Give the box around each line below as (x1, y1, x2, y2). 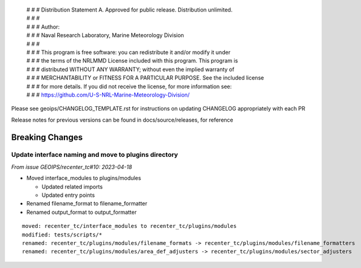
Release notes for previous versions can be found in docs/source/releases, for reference (11, 116, 233, 123)
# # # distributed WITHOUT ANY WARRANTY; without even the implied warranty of (26, 66, 235, 73)
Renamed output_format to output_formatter (26, 208, 137, 216)
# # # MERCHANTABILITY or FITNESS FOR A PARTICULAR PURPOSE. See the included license (26, 74, 264, 81)
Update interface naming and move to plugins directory (11, 151, 179, 159)
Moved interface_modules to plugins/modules (26, 174, 142, 182)
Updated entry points (41, 191, 95, 199)
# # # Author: (26, 23, 60, 30)
